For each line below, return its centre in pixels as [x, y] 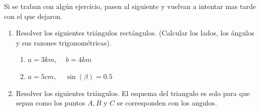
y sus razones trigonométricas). [64, 42]
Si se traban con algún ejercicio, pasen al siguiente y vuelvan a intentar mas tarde [130, 6]
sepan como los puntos [51, 103]
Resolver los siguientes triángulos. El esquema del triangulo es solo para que [133, 93]
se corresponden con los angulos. [167, 103]
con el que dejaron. [33, 16]
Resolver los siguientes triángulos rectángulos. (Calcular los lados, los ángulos [135, 33]
